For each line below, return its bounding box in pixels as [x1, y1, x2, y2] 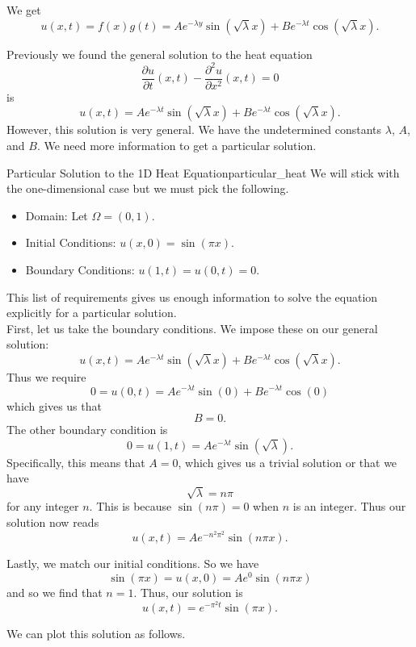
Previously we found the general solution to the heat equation [6, 45, 313, 62]
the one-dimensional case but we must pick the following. [6, 180, 289, 197]
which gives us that [6, 397, 102, 414]
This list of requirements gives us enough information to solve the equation [6, 288, 378, 305]
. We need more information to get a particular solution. [36, 136, 317, 153]
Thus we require [6, 368, 86, 385]
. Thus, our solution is [133, 583, 243, 600]
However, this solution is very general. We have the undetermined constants [6, 121, 382, 138]
